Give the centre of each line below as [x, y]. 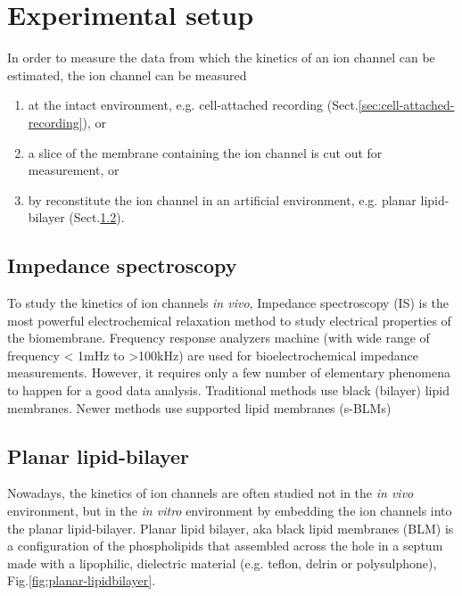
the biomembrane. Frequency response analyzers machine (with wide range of [219, 338]
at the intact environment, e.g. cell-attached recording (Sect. [193, 105]
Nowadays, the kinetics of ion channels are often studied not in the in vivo [210, 493]
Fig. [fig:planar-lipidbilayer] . [82, 580]
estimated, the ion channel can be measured [127, 74]
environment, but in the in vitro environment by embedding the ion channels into [230, 511]
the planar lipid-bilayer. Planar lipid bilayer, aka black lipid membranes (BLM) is [231, 528]
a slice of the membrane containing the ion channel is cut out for [205, 152]
